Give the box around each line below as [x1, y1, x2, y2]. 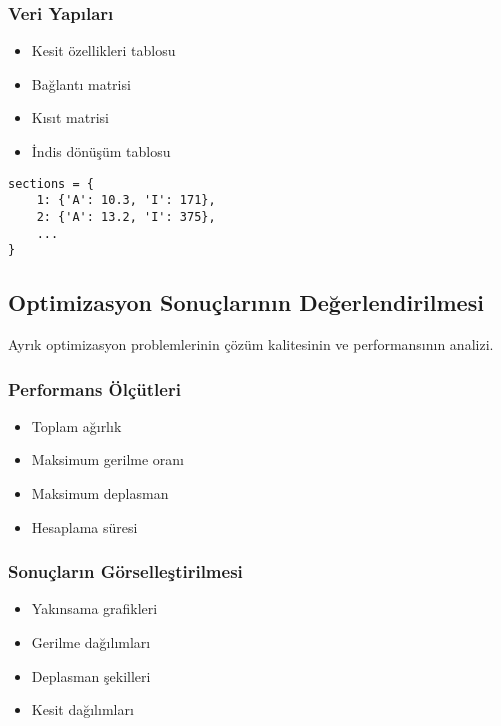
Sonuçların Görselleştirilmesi [8, 559, 243, 584]
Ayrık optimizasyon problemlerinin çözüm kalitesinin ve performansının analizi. [8, 334, 494, 355]
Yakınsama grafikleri [31, 598, 158, 619]
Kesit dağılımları [31, 699, 134, 720]
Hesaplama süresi [31, 516, 138, 537]
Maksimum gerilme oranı [31, 449, 185, 470]
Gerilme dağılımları [31, 632, 151, 653]
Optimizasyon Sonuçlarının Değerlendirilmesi [8, 287, 484, 318]
